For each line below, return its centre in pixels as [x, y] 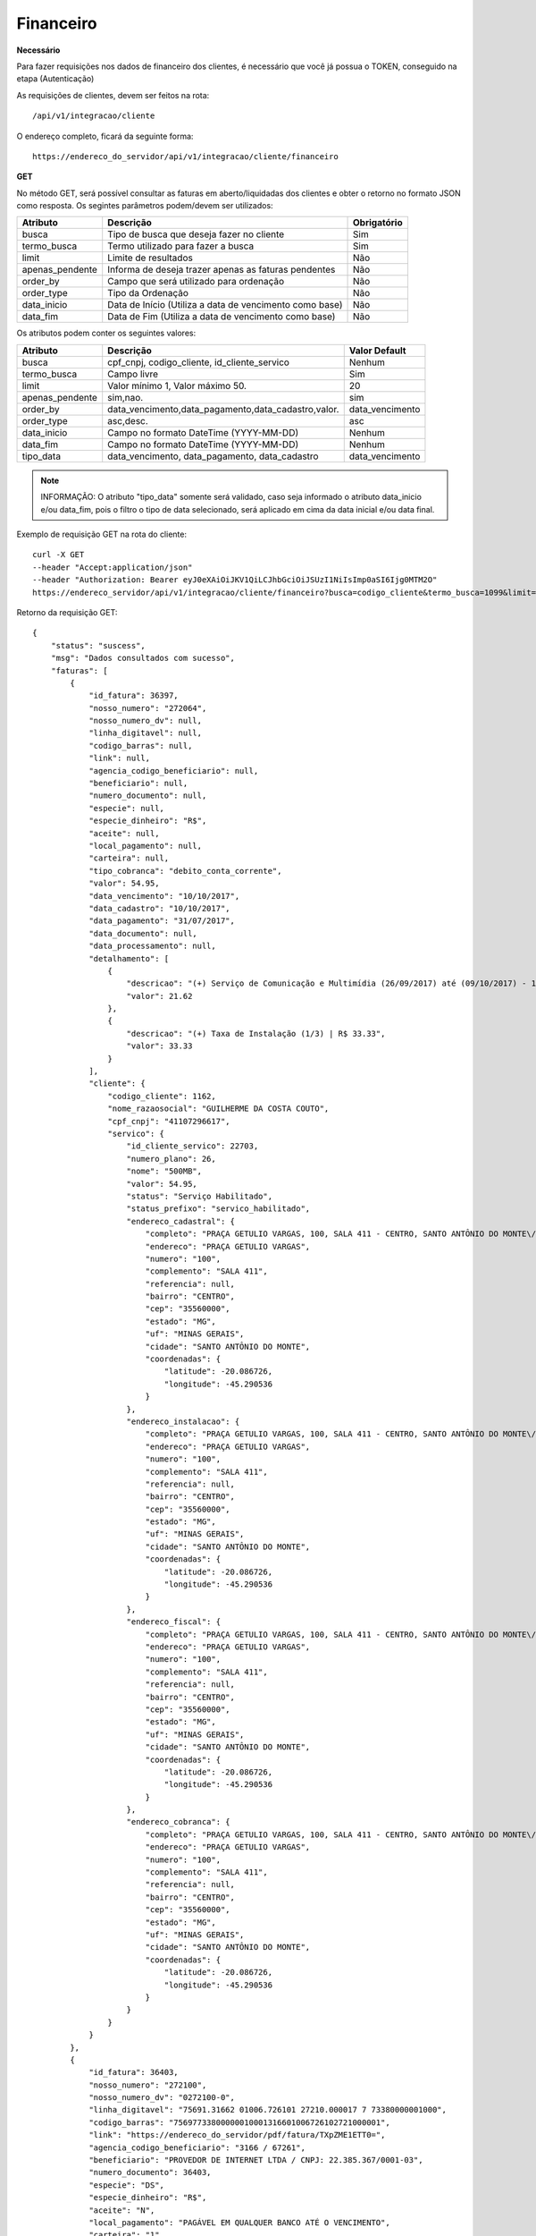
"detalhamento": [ [129, 958]
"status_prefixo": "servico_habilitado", [218, 1209]
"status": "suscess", [98, 645]
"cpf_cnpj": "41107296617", [169, 1121]
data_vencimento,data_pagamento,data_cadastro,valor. [223, 409]
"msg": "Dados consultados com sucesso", [143, 658]
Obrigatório [378, 223]
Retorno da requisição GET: [67, 612]
